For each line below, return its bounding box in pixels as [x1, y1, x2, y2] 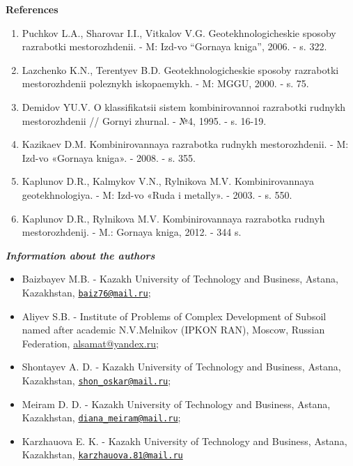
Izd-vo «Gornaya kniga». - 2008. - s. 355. [22, 150, 196, 165]
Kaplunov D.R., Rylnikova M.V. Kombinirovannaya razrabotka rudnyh [22, 211, 325, 225]
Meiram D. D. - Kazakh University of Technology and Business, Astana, [22, 396, 331, 411]
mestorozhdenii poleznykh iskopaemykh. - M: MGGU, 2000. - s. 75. [22, 76, 309, 91]
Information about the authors [6, 248, 155, 262]
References [6, 2, 58, 16]
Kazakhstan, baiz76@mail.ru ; [22, 285, 151, 299]
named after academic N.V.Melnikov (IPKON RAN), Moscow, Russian [22, 322, 325, 337]
